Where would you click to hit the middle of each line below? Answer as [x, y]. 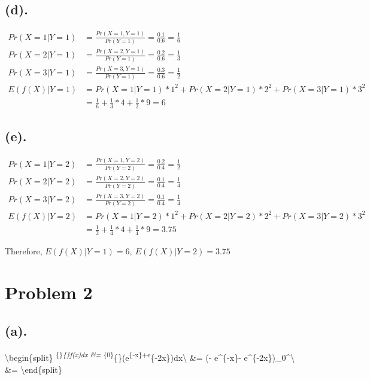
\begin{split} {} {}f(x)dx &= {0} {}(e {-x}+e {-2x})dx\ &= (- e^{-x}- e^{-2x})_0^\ [150, 356]
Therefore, [24, 251]
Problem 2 [49, 292]
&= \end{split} [34, 369]
